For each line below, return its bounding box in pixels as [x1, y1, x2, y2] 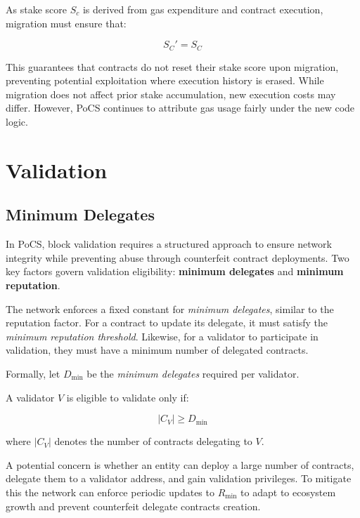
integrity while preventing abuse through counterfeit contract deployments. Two [6, 250, 349, 265]
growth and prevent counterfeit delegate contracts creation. [6, 498, 261, 513]
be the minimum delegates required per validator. [86, 366, 300, 380]
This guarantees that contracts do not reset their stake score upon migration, [6, 59, 339, 74]
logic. [6, 114, 28, 129]
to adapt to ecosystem [240, 484, 336, 499]
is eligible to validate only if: [66, 390, 189, 404]
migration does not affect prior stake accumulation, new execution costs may [6, 86, 336, 101]
